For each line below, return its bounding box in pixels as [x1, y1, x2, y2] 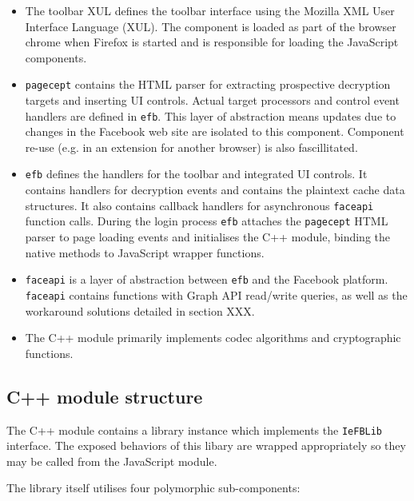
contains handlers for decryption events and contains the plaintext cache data [25, 181, 405, 198]
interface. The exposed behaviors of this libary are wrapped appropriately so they [6, 437, 406, 454]
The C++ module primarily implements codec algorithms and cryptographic [25, 329, 401, 346]
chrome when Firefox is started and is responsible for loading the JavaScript [25, 34, 399, 50]
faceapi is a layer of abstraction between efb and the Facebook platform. [25, 271, 388, 288]
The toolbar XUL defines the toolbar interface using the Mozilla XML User [25, 2, 395, 18]
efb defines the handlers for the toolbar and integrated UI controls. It [25, 165, 368, 182]
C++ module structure [6, 384, 203, 408]
